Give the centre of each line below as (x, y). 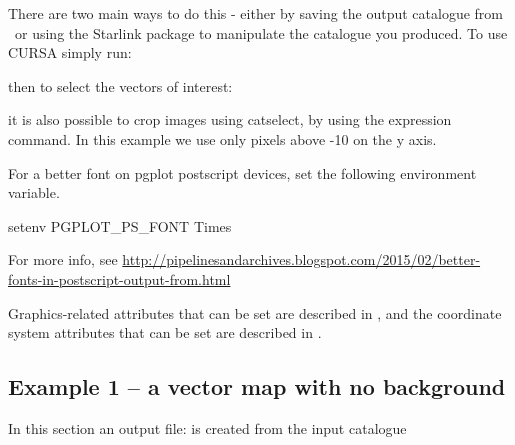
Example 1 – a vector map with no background (257, 386)
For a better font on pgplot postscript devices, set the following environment (242, 172)
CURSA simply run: (70, 52)
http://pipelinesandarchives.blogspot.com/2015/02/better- (301, 259)
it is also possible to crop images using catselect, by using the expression (230, 119)
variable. (34, 192)
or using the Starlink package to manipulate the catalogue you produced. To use (261, 32)
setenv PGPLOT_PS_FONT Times (120, 225)
